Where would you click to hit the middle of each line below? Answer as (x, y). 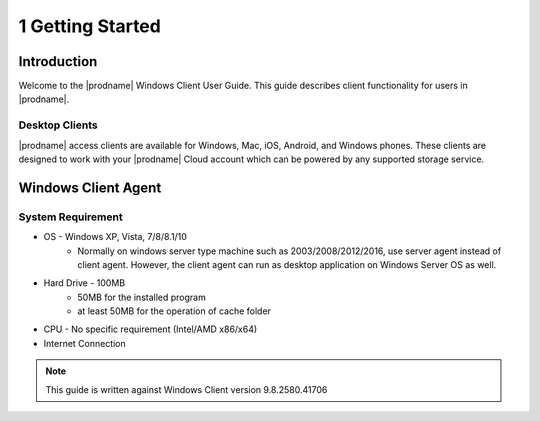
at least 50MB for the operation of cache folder (174, 311)
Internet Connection (85, 343)
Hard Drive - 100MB (84, 283)
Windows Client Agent (90, 187)
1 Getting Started (90, 26)
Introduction (58, 61)
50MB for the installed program (142, 297)
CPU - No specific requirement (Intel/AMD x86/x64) (150, 329)
